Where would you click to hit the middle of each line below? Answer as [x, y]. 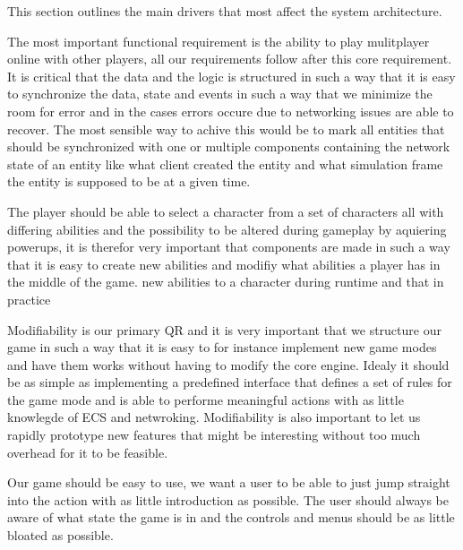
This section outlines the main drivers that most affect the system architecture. [225, 11]
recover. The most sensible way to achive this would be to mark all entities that [226, 129]
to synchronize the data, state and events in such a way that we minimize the [220, 94]
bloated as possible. [60, 535]
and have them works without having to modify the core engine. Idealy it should [228, 364]
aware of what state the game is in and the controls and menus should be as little [231, 517]
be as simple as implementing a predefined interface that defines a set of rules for [230, 382]
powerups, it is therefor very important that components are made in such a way [229, 247]
